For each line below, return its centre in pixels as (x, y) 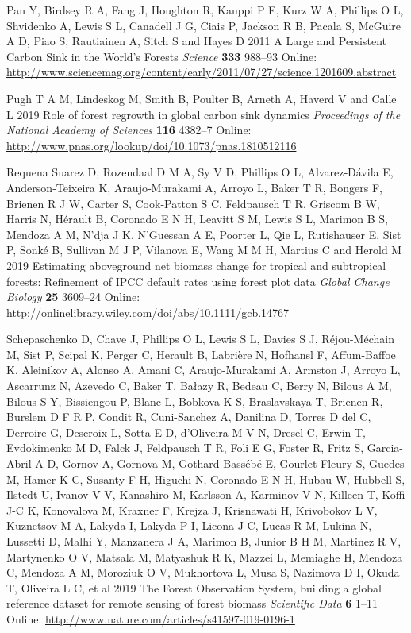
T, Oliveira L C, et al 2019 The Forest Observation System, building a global (194, 587)
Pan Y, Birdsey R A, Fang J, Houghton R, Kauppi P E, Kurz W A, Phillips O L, (205, 10)
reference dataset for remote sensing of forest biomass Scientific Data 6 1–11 (192, 603)
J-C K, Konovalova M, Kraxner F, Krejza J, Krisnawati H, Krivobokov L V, (192, 509)
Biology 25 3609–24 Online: (73, 297)
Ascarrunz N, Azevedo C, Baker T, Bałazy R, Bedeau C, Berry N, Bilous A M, (199, 386)
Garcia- (385, 448)
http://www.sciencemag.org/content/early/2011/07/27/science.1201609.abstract (202, 72)
